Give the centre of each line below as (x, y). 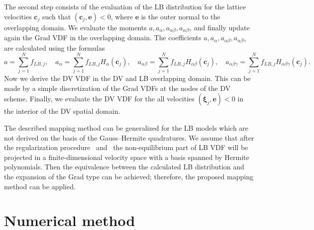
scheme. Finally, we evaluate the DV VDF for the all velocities (99, 99)
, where (122, 16)
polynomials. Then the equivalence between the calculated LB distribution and (124, 167)
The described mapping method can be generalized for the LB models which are (126, 128)
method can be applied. (40, 186)
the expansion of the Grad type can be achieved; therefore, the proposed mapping (129, 176)
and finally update (222, 27)
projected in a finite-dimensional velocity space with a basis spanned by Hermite (127, 157)
